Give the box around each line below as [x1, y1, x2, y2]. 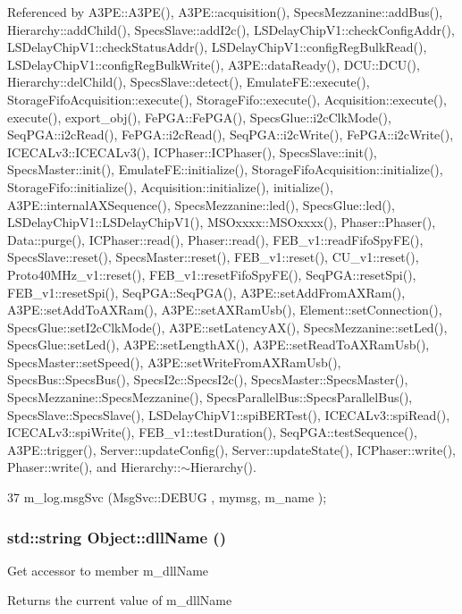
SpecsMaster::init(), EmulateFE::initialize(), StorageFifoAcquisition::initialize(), [7, 160, 443, 179]
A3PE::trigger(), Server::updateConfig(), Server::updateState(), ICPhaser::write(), [7, 440, 456, 458]
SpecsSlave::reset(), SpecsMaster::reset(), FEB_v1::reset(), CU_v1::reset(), [7, 248, 419, 266]
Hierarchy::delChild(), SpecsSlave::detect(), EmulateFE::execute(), [7, 72, 370, 91]
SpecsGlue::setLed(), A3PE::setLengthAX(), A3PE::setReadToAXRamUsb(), [7, 335, 430, 354]
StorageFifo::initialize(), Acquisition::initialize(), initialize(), [7, 177, 333, 196]
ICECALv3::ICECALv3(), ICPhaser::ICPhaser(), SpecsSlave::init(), [7, 142, 377, 161]
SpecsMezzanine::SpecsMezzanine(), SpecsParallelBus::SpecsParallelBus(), [7, 388, 413, 407]
